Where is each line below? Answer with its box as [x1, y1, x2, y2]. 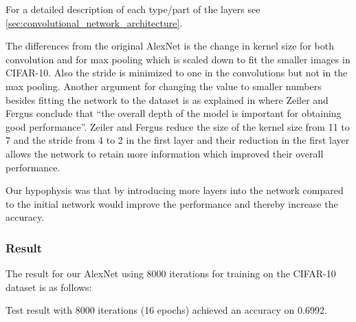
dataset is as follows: [5, 279, 92, 294]
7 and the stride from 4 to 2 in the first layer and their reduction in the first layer [5, 133, 350, 147]
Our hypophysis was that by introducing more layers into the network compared [5, 183, 344, 197]
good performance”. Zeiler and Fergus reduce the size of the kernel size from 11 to [5, 119, 350, 133]
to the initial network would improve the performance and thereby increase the [5, 196, 338, 211]
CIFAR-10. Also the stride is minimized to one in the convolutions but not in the [5, 65, 348, 80]
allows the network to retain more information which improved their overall [5, 146, 324, 160]
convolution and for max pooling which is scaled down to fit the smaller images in [5, 52, 351, 66]
